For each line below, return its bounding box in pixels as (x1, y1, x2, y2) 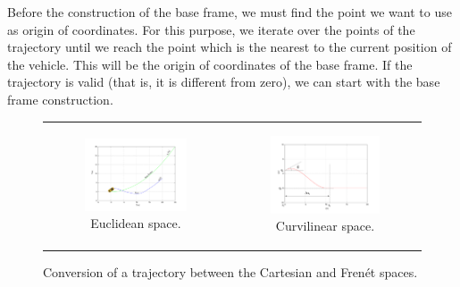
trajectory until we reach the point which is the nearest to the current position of (7, 38, 452, 56)
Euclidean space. (90, 214, 181, 232)
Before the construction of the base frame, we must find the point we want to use (7, 3, 452, 21)
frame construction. (7, 89, 113, 108)
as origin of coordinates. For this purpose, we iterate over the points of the (7, 20, 415, 38)
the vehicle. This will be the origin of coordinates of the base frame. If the (7, 55, 413, 73)
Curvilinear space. (275, 216, 375, 235)
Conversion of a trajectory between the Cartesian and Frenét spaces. (43, 263, 418, 282)
